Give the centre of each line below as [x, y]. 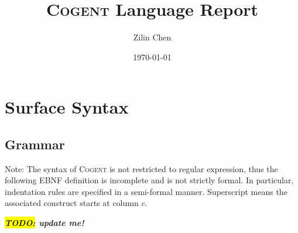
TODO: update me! [44, 223]
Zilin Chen [152, 37]
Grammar [35, 144]
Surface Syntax [67, 107]
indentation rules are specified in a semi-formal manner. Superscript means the [146, 191]
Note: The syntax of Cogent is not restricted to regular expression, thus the [141, 168]
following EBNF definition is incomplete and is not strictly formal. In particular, [149, 180]
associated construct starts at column [72, 203]
